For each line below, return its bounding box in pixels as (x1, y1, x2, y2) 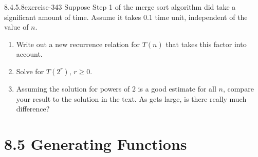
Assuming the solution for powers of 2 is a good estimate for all (16, 83, 216, 94)
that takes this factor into (165, 38, 247, 49)
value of (4, 21, 29, 32)
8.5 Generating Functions (4, 133, 187, 154)
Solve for (16, 65, 44, 76)
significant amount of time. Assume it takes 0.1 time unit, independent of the (4, 11, 248, 22)
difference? (16, 103, 50, 114)
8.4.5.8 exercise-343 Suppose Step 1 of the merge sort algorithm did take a (4, 2, 236, 12)
